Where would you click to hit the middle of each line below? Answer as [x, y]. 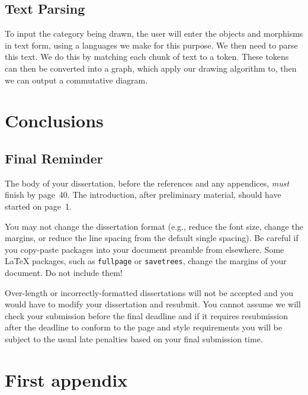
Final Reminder [54, 158]
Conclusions [54, 121]
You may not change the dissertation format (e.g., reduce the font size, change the [154, 226]
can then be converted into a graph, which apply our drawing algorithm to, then [151, 68]
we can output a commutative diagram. [76, 80]
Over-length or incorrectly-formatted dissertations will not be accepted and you [149, 292]
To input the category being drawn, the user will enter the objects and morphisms [154, 33]
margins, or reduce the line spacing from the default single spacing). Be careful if [152, 238]
